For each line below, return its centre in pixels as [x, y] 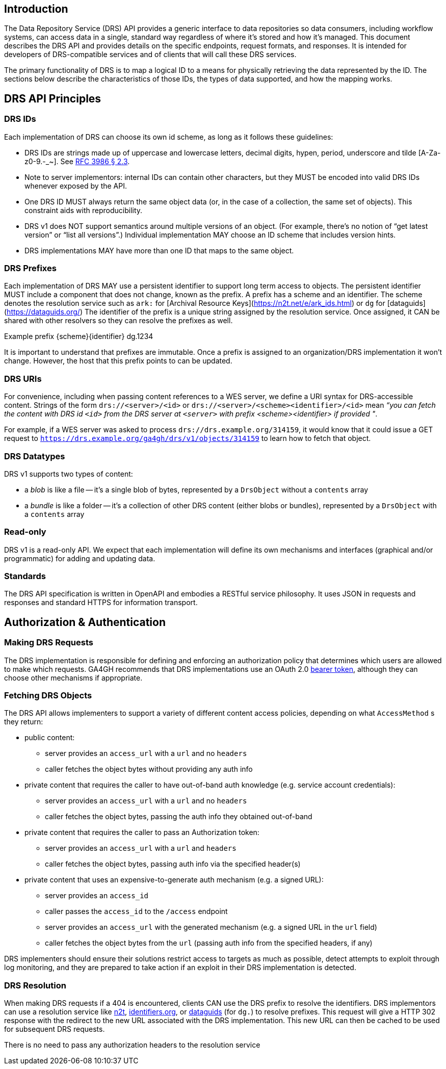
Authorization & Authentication [85, 622]
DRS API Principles [53, 98]
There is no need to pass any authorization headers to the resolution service [132, 1045]
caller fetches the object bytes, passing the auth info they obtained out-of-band [179, 817]
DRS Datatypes [35, 456]
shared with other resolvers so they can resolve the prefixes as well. [119, 321]
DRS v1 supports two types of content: [69, 474]
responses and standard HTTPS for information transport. [101, 603]
